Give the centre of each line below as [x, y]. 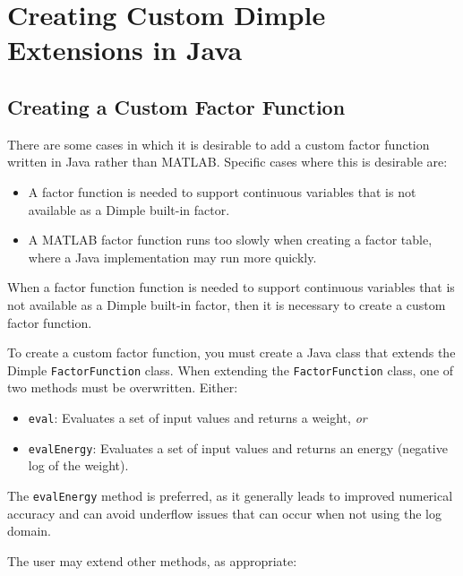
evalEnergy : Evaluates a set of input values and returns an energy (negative [238, 447]
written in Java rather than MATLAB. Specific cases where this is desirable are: [227, 162]
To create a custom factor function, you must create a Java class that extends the [231, 352]
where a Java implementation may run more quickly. [172, 257]
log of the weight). [78, 465]
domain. [30, 531]
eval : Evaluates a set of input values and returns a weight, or [197, 417]
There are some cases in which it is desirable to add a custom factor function [219, 144]
